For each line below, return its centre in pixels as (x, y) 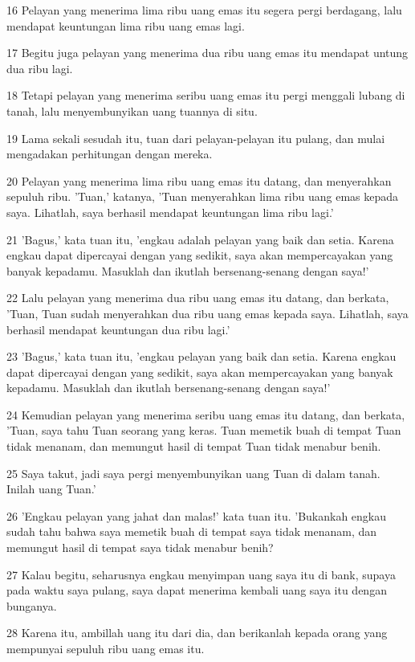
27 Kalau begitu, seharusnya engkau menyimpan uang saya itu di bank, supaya (201, 574)
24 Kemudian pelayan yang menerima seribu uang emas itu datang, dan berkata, (206, 414)
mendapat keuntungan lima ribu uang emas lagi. (126, 25)
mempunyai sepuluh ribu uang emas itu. (106, 648)
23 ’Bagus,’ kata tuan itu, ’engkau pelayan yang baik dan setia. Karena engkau (201, 356)
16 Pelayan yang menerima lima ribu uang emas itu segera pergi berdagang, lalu (204, 10)
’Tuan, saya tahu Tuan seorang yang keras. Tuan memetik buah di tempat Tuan (204, 430)
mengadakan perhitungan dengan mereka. (110, 154)
